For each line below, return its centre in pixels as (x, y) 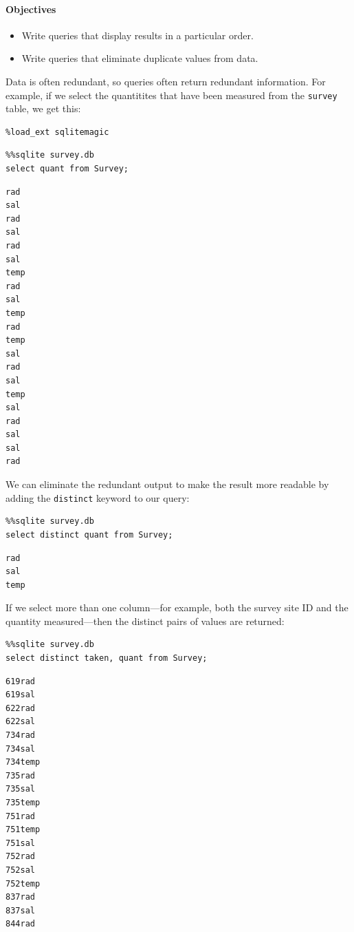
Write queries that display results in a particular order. (137, 35)
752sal (20, 870)
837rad (20, 897)
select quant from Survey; (67, 169)
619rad (20, 681)
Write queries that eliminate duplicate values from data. (140, 58)
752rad (20, 857)
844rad (20, 924)
